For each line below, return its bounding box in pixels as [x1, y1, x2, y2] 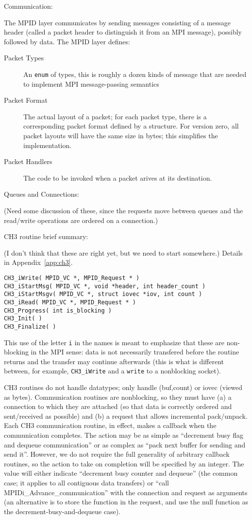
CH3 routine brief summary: [4, 231, 88, 241]
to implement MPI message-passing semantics [23, 78, 159, 89]
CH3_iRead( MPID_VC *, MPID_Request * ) [4, 298, 136, 306]
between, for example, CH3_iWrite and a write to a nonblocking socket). [4, 366, 221, 376]
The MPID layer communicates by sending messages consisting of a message [4, 17, 231, 27]
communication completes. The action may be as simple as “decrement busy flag [4, 430, 244, 440]
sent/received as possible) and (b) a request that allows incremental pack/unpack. [4, 410, 248, 421]
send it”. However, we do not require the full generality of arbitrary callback [4, 449, 230, 459]
